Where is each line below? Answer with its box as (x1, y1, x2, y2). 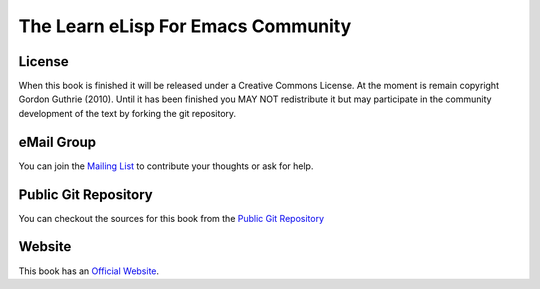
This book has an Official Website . (18, 265, 160, 277)
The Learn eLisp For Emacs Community (18, 15, 352, 37)
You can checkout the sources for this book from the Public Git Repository (18, 212, 325, 224)
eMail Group (18, 133, 97, 150)
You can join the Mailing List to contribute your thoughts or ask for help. (18, 160, 314, 172)
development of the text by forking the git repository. (18, 107, 237, 119)
